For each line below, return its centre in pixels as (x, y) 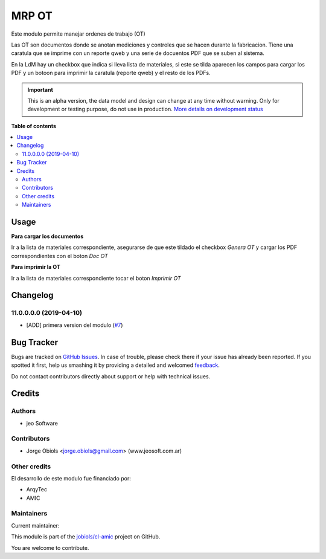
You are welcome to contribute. (50, 548)
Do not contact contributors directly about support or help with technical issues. (111, 376)
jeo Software (42, 423)
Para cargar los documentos (47, 236)
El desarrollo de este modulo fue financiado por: (71, 478)
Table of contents (34, 126)
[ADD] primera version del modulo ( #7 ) (75, 325)
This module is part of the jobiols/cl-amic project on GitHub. (86, 537)
